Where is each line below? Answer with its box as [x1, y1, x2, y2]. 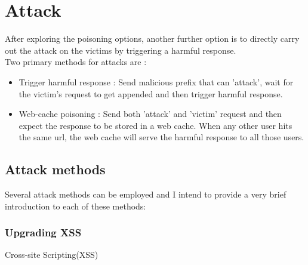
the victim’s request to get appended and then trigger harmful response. [19, 87, 283, 100]
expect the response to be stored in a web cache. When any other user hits [19, 119, 292, 131]
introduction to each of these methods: [5, 199, 146, 212]
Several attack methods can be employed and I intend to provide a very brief [5, 188, 287, 201]
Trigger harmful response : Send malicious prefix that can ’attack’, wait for [19, 75, 294, 88]
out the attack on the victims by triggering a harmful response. [5, 44, 236, 56]
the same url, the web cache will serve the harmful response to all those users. [19, 131, 304, 143]
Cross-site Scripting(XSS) [5, 248, 98, 261]
